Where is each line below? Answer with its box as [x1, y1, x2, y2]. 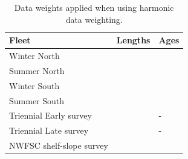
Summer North [9, 64, 65, 76]
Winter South [9, 79, 60, 92]
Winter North [9, 49, 60, 62]
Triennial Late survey [9, 124, 89, 137]
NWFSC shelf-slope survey [9, 139, 108, 152]
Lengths [116, 34, 151, 46]
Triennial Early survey [9, 109, 92, 122]
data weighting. [65, 13, 123, 25]
